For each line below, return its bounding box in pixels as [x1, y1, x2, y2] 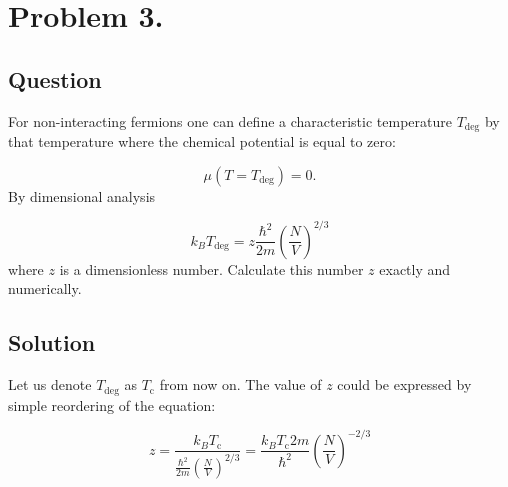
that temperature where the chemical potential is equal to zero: [8, 131, 396, 152]
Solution [8, 327, 96, 358]
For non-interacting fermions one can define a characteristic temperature [8, 110, 452, 131]
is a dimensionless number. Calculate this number [59, 258, 364, 279]
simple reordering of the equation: [8, 394, 216, 415]
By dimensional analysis [8, 185, 156, 206]
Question [8, 63, 102, 94]
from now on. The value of [159, 374, 322, 395]
